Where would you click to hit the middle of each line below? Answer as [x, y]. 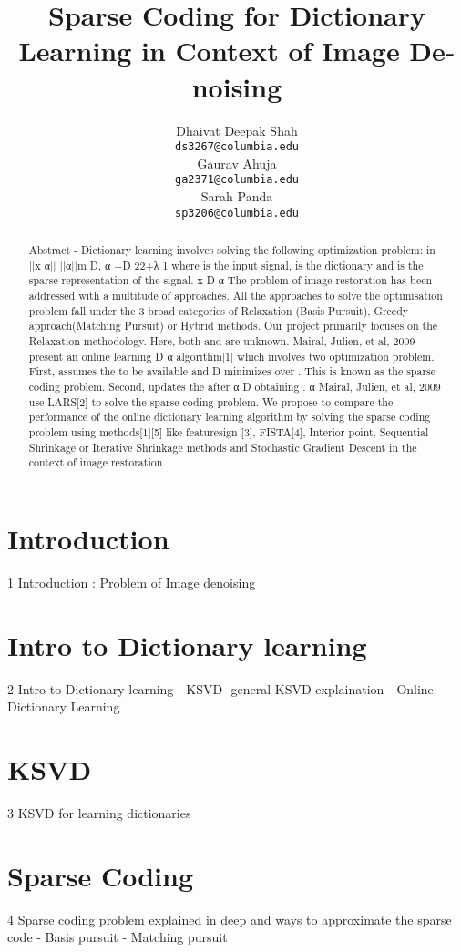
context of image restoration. [97, 462]
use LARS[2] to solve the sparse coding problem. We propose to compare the [211, 401]
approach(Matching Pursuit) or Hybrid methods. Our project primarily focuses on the [233, 326]
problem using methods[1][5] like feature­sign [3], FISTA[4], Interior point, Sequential [229, 431]
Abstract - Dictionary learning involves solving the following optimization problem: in [232, 250]
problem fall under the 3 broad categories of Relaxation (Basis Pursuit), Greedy [219, 310]
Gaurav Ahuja [237, 163]
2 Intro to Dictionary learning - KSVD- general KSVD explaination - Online [220, 688]
